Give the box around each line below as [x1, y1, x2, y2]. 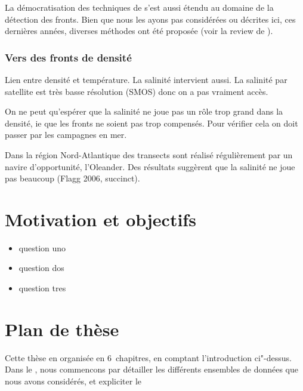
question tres [18, 282, 66, 294]
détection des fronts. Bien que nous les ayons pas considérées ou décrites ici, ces [5, 13, 296, 25]
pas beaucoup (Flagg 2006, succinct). [5, 172, 140, 184]
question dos [18, 261, 64, 274]
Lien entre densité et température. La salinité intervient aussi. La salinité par [5, 73, 287, 85]
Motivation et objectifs [5, 207, 196, 231]
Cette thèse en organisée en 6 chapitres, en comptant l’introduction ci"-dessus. [5, 351, 292, 364]
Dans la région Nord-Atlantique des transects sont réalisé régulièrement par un [5, 148, 293, 161]
